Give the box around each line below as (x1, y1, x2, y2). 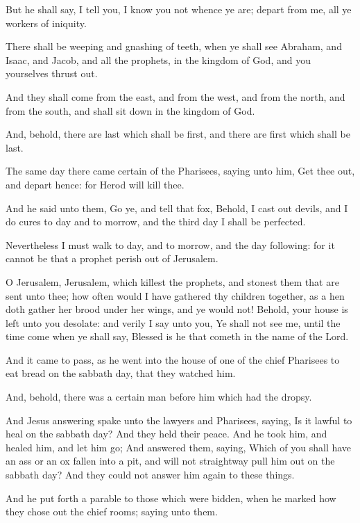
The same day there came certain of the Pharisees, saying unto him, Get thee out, (6, 163, 355, 178)
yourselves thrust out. (6, 66, 98, 81)
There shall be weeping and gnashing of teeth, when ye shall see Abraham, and (6, 39, 342, 54)
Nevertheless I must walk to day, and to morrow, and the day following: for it (6, 237, 335, 252)
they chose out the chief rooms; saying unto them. (6, 504, 218, 519)
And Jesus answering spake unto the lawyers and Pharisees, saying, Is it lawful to (6, 412, 352, 427)
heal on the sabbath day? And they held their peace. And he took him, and (6, 426, 327, 441)
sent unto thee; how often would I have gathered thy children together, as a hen (6, 288, 345, 303)
